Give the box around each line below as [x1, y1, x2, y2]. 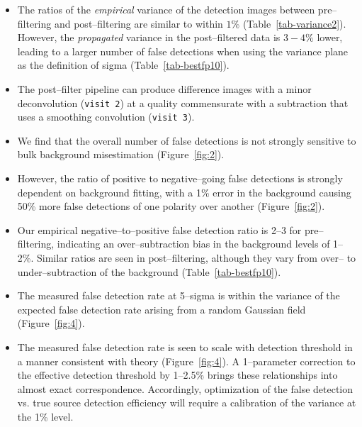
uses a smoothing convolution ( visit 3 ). [17, 109, 195, 124]
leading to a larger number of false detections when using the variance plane [17, 43, 349, 58]
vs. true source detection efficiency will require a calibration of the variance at [17, 395, 356, 410]
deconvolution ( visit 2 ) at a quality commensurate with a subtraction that [17, 95, 349, 110]
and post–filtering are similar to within [54, 16, 223, 30]
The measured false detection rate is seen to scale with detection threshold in [17, 340, 353, 354]
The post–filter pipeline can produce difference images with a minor [17, 81, 312, 96]
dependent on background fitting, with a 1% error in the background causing [17, 184, 351, 199]
